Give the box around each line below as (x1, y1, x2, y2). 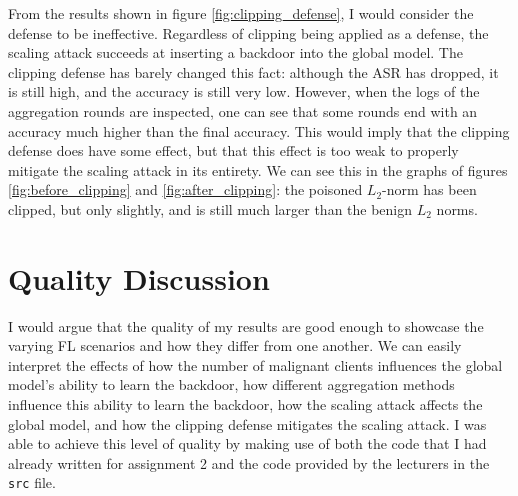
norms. (436, 198, 478, 219)
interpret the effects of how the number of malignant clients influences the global (8, 354, 503, 375)
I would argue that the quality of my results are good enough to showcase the (8, 315, 484, 336)
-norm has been (382, 179, 477, 200)
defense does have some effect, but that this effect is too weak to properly (8, 140, 459, 161)
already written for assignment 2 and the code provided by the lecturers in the (8, 452, 490, 473)
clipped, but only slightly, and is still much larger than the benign (8, 198, 413, 219)
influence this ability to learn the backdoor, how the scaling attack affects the (8, 394, 483, 415)
